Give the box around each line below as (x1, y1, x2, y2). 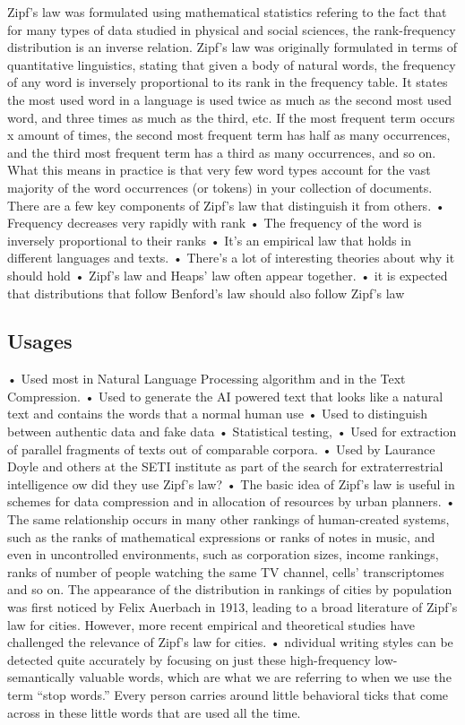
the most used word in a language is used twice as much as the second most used (7, 90, 452, 108)
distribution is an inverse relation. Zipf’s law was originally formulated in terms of (7, 38, 458, 56)
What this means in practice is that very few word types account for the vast (7, 160, 431, 179)
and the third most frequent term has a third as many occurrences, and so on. (7, 142, 436, 161)
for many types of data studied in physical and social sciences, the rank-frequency (7, 20, 456, 39)
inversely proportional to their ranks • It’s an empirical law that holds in (7, 230, 411, 249)
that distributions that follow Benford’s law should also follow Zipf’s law (7, 283, 405, 302)
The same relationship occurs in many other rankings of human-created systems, (7, 510, 450, 529)
